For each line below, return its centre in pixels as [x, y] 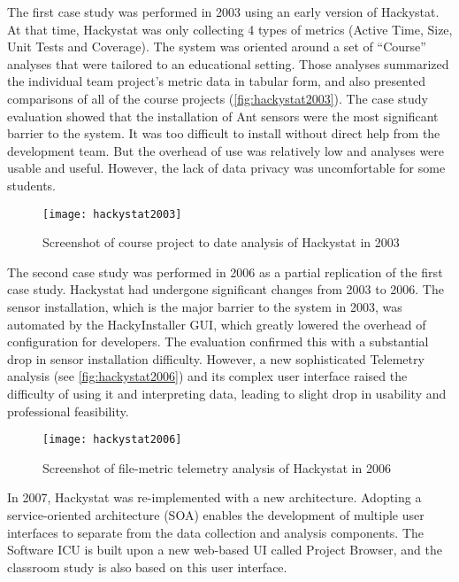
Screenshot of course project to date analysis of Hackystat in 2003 [221, 242]
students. [31, 185]
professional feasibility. [68, 411]
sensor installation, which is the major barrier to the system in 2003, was [205, 306]
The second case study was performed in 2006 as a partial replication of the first [225, 272]
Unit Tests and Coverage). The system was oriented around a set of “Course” [217, 47]
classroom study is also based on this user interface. [147, 566]
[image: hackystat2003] [112, 214]
